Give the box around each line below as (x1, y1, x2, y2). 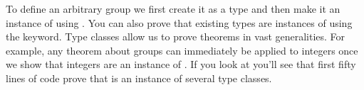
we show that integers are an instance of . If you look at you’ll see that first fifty (6, 57, 356, 72)
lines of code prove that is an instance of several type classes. (6, 70, 272, 85)
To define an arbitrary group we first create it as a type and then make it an (6, 1, 340, 16)
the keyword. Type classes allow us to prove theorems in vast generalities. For (6, 29, 345, 44)
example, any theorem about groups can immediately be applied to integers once (6, 43, 358, 57)
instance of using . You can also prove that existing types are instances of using (6, 15, 353, 30)
